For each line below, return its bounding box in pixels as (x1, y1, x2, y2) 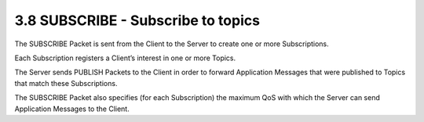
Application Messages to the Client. (14, 104, 130, 113)
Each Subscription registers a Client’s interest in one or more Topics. (14, 53, 236, 63)
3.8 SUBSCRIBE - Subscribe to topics (14, 12, 261, 29)
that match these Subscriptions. (14, 78, 118, 88)
